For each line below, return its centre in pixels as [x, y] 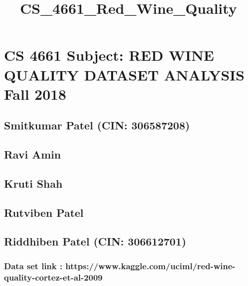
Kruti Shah [33, 183]
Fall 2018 [35, 94]
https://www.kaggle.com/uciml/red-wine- [150, 266]
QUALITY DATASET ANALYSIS [124, 74]
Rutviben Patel [44, 212]
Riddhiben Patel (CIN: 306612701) [95, 241]
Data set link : [33, 266]
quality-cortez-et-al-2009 [53, 277]
